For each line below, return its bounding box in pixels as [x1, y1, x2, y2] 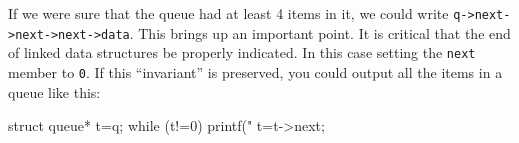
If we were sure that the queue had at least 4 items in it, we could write [8, 3, 449, 23]
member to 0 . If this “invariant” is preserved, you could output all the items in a [8, 61, 503, 82]
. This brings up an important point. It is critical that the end [129, 22, 511, 43]
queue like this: [8, 81, 101, 102]
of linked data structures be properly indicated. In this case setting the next [8, 42, 476, 63]
